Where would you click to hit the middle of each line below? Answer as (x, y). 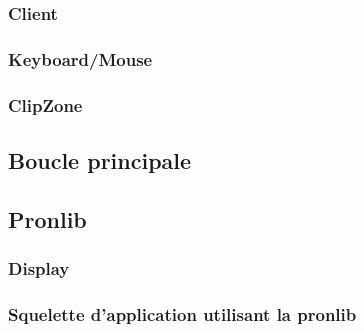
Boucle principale (100, 159)
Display (39, 268)
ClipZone (45, 104)
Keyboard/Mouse (80, 58)
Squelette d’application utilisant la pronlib (182, 313)
